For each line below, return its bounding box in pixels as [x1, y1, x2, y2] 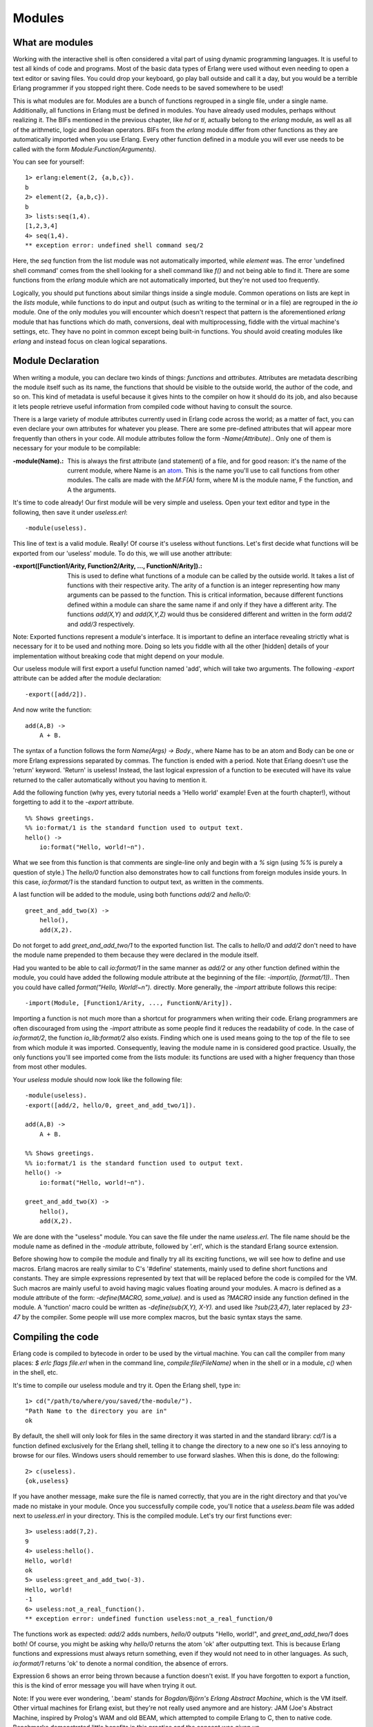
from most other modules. [12, 1062, 87, 1071]
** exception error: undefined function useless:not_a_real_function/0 [25, 1615, 273, 1623]
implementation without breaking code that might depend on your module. [12, 651, 224, 660]
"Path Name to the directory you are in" [25, 1406, 167, 1415]
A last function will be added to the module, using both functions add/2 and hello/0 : [12, 890, 251, 899]
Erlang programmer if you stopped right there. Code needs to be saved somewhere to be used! [12, 84, 284, 93]
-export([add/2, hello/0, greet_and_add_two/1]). [25, 1101, 197, 1109]
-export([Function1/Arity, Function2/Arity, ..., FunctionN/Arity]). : [12, 562, 203, 570]
